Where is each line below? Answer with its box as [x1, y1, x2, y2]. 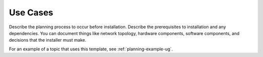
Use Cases [9, 7, 54, 18]
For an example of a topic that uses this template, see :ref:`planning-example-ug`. [9, 46, 173, 52]
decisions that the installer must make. [9, 37, 86, 43]
